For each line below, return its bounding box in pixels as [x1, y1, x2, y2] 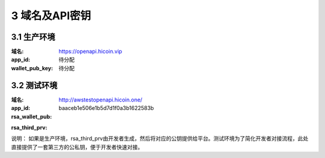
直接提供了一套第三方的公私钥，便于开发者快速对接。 [11, 143, 143, 150]
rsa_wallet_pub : [11, 113, 52, 120]
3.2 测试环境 [11, 80, 58, 90]
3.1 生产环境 [11, 32, 55, 42]
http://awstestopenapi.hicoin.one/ [58, 96, 143, 103]
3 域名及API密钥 [11, 9, 91, 22]
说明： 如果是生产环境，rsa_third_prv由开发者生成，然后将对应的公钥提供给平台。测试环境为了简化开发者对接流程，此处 [11, 135, 309, 142]
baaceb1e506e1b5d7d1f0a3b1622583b [58, 105, 154, 112]
